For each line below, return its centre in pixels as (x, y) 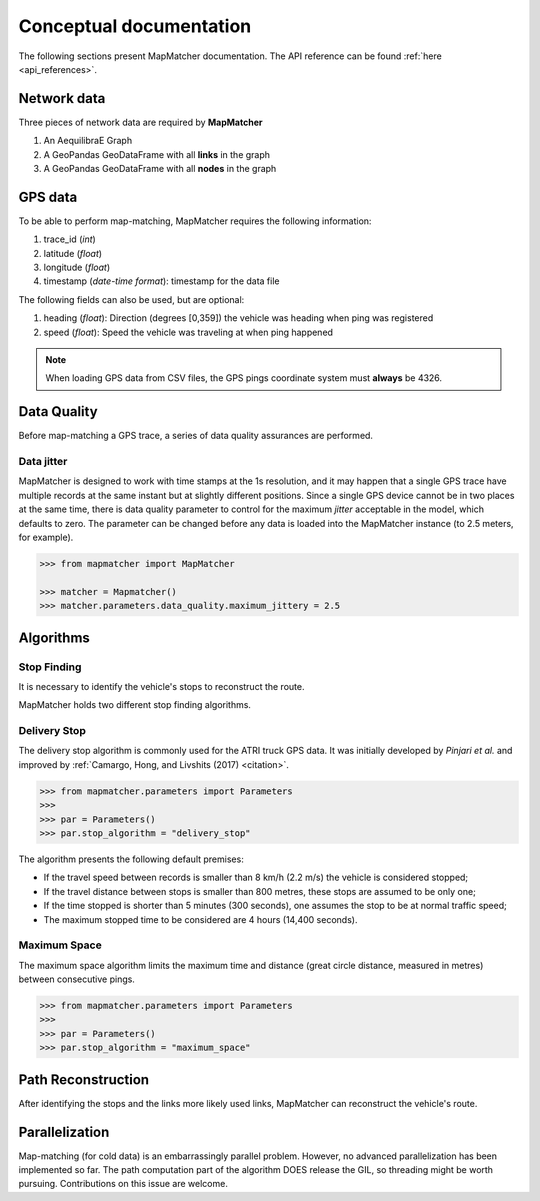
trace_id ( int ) (70, 239)
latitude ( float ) (73, 253)
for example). (46, 537)
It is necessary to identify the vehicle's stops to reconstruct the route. (161, 686)
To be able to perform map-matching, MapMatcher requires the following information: (195, 221)
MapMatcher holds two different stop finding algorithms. (135, 705)
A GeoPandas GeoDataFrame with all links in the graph (156, 154)
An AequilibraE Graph (88, 141)
